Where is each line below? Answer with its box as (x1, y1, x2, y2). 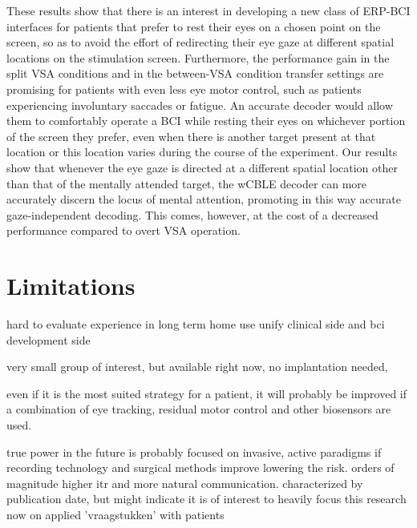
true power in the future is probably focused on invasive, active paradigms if (6, 443, 382, 460)
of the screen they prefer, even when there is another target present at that (6, 127, 376, 144)
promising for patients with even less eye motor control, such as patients (6, 80, 362, 97)
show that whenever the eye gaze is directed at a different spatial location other (6, 159, 398, 175)
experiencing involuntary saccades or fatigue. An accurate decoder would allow (6, 96, 393, 113)
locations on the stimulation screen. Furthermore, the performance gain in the (6, 49, 390, 66)
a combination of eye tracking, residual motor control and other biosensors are (6, 401, 391, 417)
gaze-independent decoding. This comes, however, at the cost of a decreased (6, 206, 379, 223)
